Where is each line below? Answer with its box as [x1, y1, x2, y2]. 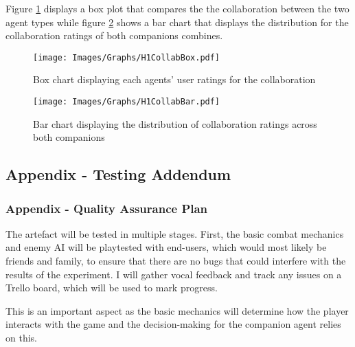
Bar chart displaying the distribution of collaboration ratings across [33, 116, 317, 131]
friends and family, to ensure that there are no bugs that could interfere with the [5, 254, 346, 268]
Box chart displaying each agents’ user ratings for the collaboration [33, 72, 316, 87]
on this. [5, 331, 37, 345]
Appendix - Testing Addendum [5, 164, 231, 185]
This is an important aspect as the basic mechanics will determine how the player [5, 303, 349, 317]
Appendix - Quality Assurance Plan [5, 199, 208, 216]
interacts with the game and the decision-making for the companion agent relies [5, 317, 341, 331]
